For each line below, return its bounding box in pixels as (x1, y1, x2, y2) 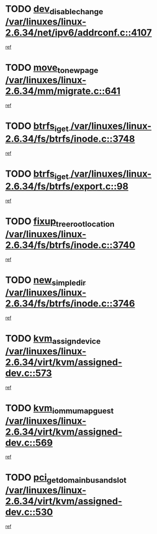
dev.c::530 (5, 506, 53, 518)
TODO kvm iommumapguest (5, 402, 114, 416)
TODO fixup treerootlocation (5, 216, 115, 229)
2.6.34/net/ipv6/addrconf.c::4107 (5, 27, 152, 39)
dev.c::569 (5, 437, 53, 448)
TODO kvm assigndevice (5, 333, 101, 346)
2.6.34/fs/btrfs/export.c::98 (5, 181, 129, 193)
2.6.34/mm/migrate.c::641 (5, 85, 121, 97)
